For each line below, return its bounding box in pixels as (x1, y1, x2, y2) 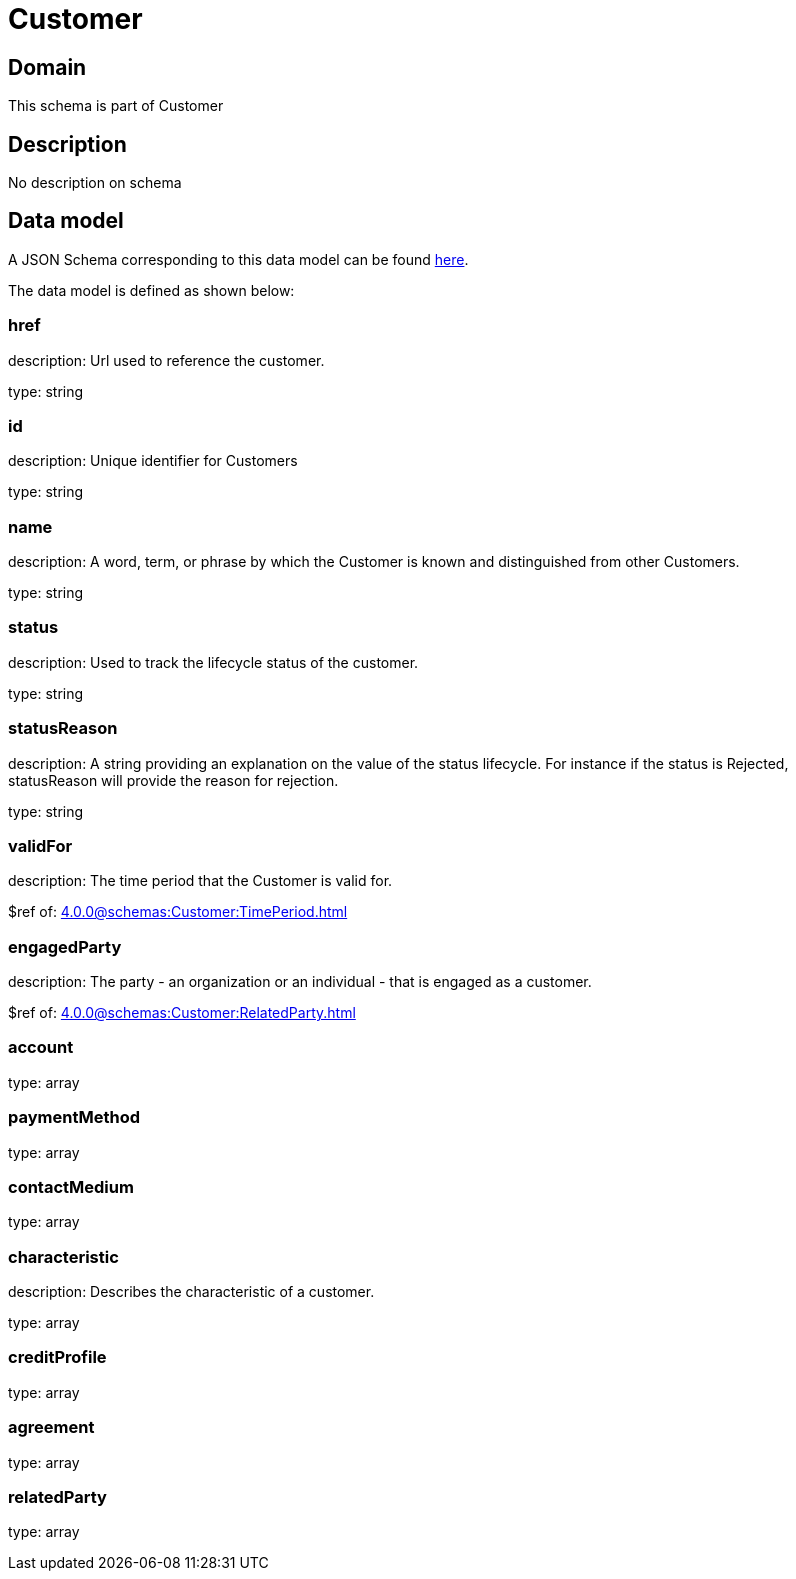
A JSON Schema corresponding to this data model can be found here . (8, 250, 469, 268)
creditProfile (8, 1347, 107, 1368)
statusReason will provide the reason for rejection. (8, 771, 339, 789)
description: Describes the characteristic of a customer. (8, 1283, 375, 1301)
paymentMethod (8, 1107, 140, 1128)
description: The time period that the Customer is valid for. (8, 872, 393, 890)
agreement (8, 1417, 95, 1438)
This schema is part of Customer (8, 97, 224, 115)
